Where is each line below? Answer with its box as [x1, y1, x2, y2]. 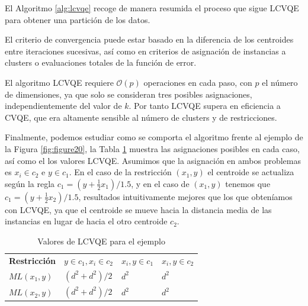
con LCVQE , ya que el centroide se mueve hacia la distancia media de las [5, 203, 272, 215]
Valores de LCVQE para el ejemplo [37, 234, 165, 247]
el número [262, 76, 298, 88]
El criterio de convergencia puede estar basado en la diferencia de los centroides [5, 33, 294, 46]
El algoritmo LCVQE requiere [5, 76, 114, 88]
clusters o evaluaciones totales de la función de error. [5, 56, 197, 69]
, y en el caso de [131, 177, 190, 189]
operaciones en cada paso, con [143, 76, 252, 88]
